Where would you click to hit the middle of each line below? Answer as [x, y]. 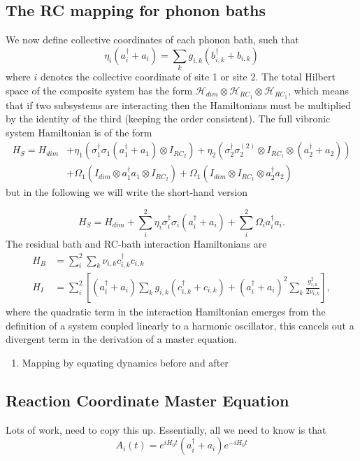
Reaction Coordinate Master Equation [147, 400]
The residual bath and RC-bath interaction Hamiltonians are [136, 244]
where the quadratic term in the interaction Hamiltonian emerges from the [166, 312]
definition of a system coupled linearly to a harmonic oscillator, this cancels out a [180, 325]
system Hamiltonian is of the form [79, 132]
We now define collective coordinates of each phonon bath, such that [152, 40]
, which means [318, 90]
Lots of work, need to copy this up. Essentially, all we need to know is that [166, 429]
